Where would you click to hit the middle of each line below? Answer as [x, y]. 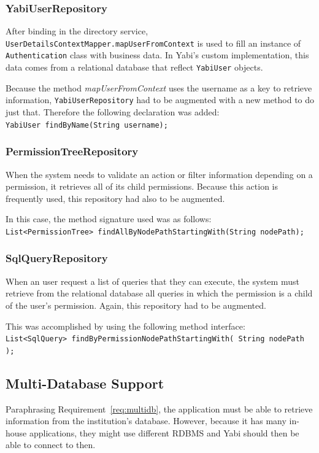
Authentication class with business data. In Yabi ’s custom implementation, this [157, 55]
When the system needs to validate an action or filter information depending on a [159, 174]
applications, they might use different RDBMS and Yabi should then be [164, 432]
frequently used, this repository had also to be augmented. [115, 198]
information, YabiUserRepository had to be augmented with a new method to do [160, 100]
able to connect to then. [51, 445]
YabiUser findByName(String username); [87, 125]
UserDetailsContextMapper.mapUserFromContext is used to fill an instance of [153, 43]
